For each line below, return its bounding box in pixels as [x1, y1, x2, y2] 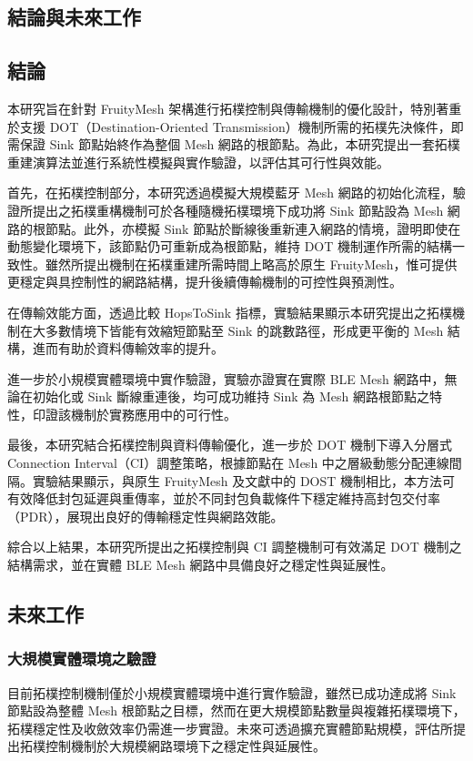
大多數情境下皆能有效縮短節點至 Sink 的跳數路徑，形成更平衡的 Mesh [32, 320, 444, 340]
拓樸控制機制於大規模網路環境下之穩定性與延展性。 [19, 736, 326, 756]
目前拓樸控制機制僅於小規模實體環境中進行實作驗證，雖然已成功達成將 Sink [7, 683, 457, 702]
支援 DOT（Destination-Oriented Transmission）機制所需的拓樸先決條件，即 [19, 117, 464, 136]
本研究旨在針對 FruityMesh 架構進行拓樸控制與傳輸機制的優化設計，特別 [7, 98, 437, 117]
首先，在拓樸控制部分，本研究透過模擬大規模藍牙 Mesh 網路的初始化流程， [7, 183, 453, 202]
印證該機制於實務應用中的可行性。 [32, 404, 236, 423]
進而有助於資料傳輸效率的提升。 [32, 339, 224, 358]
